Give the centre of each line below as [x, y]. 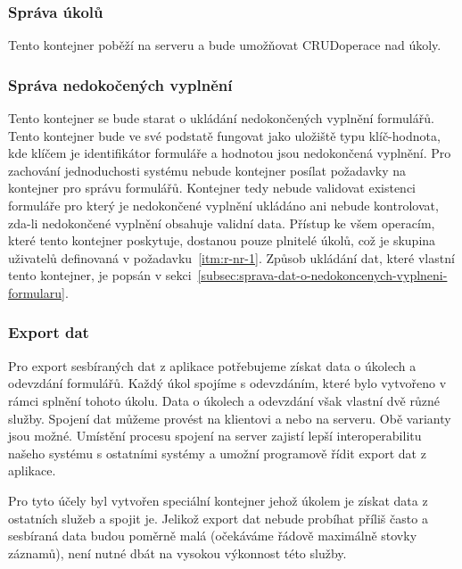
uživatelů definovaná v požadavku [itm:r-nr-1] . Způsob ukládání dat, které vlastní [231, 257]
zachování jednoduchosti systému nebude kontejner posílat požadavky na [207, 170]
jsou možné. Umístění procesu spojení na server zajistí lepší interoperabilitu [215, 436]
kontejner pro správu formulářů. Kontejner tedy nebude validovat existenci [212, 188]
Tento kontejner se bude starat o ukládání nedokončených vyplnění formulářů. [221, 118]
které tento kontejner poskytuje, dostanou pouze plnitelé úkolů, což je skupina [222, 240]
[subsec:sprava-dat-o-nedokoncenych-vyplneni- [322, 275]
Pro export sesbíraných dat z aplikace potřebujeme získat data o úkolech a [212, 365]
